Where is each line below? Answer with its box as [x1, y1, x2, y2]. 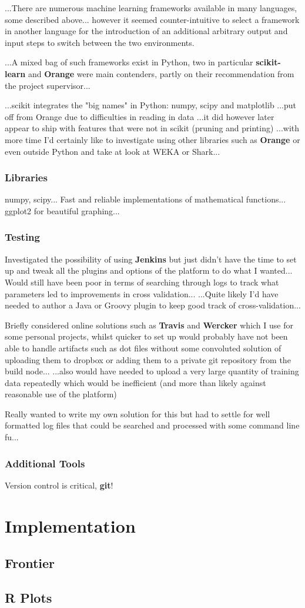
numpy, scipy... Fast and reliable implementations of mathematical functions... [5, 193, 286, 205]
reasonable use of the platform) [5, 388, 117, 400]
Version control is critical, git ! [5, 479, 113, 491]
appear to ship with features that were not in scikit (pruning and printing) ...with [5, 122, 300, 134]
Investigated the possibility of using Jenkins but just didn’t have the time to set [5, 252, 297, 265]
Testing [5, 230, 40, 244]
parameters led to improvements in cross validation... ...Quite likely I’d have [5, 287, 279, 300]
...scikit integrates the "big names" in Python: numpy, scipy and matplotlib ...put [5, 99, 297, 111]
